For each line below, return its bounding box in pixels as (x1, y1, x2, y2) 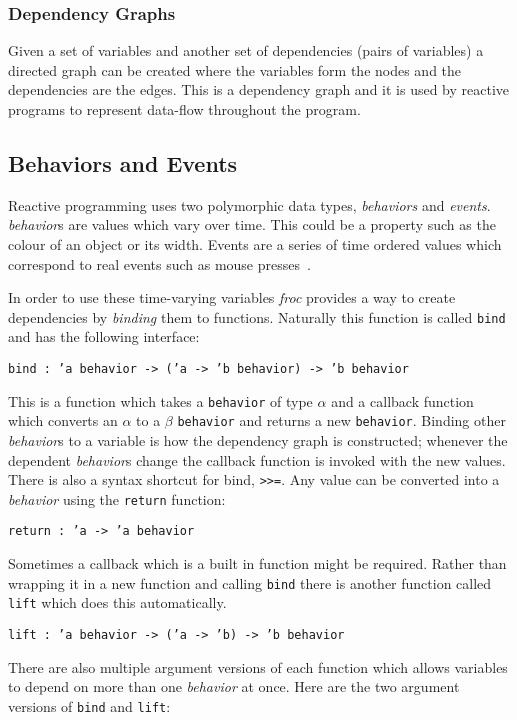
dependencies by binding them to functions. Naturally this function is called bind (8, 306, 506, 327)
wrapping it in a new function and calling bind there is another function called (8, 572, 492, 593)
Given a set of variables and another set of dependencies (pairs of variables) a (8, 40, 484, 61)
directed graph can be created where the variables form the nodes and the (8, 59, 462, 80)
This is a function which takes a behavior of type (8, 390, 313, 411)
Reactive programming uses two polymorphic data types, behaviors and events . (8, 194, 491, 215)
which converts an (8, 410, 118, 431)
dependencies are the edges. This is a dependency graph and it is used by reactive (8, 79, 510, 100)
